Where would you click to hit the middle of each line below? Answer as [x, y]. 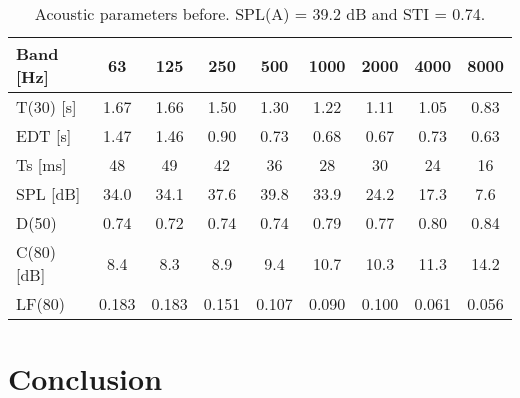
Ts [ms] [41, 164]
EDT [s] [44, 135]
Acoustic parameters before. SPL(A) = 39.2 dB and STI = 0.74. [260, 13]
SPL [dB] [48, 193]
